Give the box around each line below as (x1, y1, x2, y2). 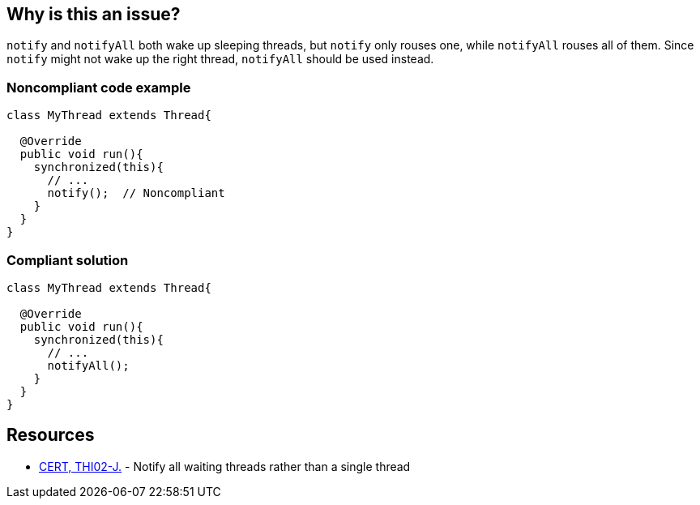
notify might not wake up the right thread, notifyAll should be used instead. (6, 52, 434, 66)
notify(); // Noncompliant (47, 186, 225, 200)
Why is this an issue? (6, 4, 181, 24)
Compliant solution (6, 251, 129, 268)
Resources (6, 425, 95, 446)
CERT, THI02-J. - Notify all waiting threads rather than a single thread (39, 459, 411, 473)
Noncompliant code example (6, 79, 191, 96)
